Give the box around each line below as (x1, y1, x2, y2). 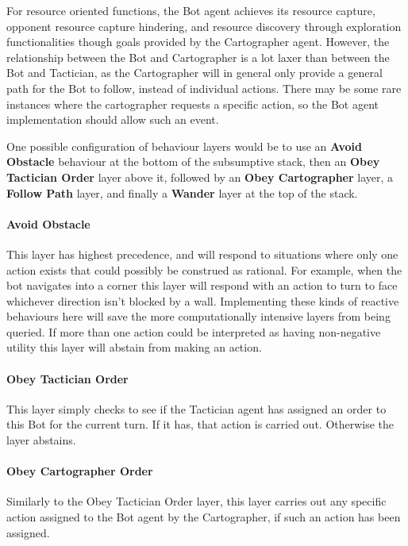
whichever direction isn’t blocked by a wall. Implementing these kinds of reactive (6, 292, 399, 309)
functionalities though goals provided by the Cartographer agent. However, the (6, 33, 390, 50)
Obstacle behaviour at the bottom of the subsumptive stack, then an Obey (6, 153, 380, 170)
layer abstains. (6, 432, 76, 448)
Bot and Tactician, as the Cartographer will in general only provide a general (6, 64, 383, 81)
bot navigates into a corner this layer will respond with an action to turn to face (6, 277, 398, 294)
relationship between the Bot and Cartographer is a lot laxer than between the (6, 48, 390, 65)
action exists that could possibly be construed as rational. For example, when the (6, 261, 402, 278)
